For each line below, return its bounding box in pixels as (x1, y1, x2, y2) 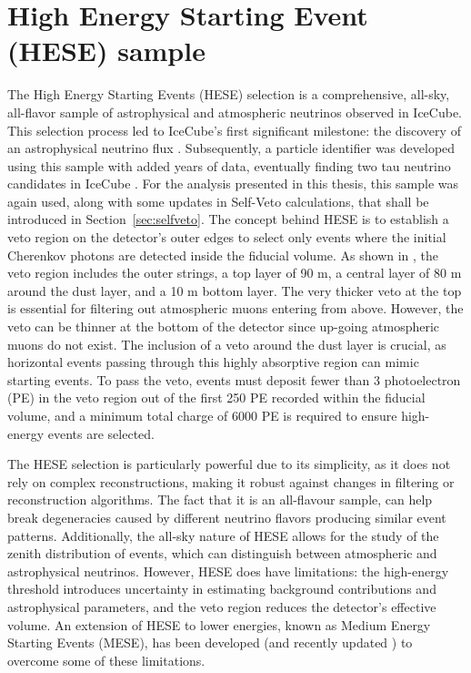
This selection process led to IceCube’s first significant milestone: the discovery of (7, 120, 461, 139)
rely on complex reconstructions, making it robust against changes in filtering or (7, 472, 455, 491)
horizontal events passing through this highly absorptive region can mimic (7, 352, 419, 372)
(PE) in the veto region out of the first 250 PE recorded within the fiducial (7, 388, 426, 407)
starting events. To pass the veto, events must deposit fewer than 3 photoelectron (7, 370, 461, 389)
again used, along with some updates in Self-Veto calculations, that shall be (7, 191, 429, 210)
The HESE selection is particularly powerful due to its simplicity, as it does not (7, 454, 451, 474)
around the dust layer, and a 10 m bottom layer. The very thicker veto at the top (7, 280, 462, 300)
